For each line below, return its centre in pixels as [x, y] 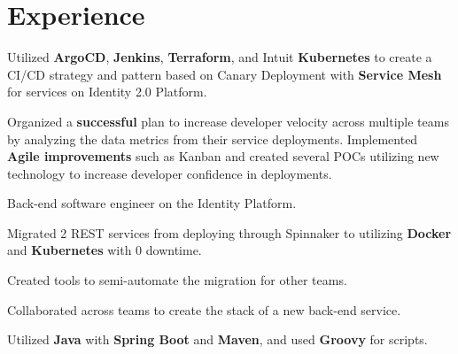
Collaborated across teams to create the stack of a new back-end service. [204, 309]
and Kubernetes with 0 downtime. [105, 250]
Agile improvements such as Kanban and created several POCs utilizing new [223, 156]
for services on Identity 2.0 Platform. [107, 92]
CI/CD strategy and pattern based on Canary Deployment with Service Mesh [225, 74]
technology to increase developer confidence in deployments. [170, 173]
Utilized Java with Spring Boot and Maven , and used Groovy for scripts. [217, 339]
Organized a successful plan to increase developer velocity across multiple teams [228, 121]
